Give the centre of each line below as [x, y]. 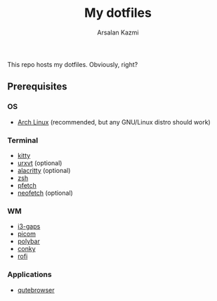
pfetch [27, 185]
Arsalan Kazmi [118, 32]
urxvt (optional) [40, 162]
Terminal [23, 140]
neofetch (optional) [45, 193]
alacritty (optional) [44, 170]
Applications [29, 274]
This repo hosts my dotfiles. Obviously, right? [73, 64]
